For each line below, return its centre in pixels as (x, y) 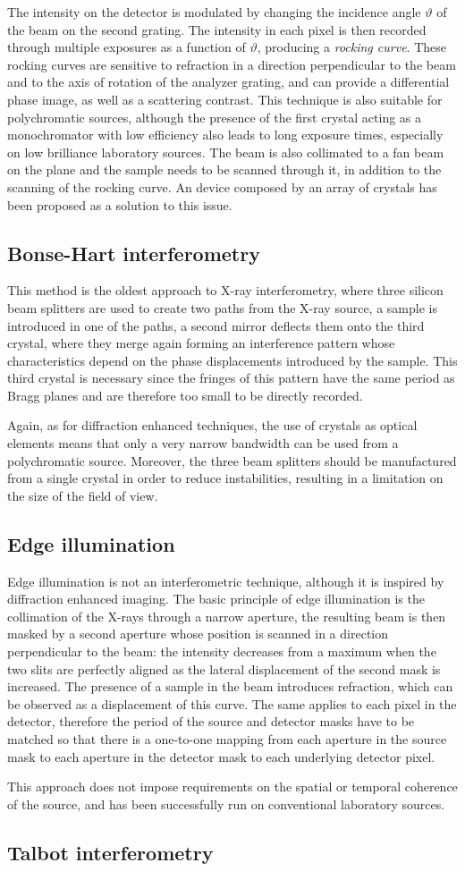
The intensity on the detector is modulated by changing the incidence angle (214, 12)
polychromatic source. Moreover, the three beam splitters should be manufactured (232, 460)
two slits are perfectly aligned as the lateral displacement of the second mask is (224, 668)
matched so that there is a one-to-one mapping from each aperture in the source (227, 739)
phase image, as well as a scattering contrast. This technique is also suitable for (225, 99)
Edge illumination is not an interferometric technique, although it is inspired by (226, 581)
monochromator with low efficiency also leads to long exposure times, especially (225, 135)
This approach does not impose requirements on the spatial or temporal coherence (232, 786)
